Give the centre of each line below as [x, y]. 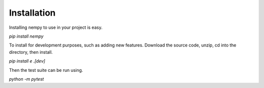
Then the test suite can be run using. [46, 70]
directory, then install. [31, 52]
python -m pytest [26, 79]
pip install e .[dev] [27, 61]
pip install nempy [26, 36]
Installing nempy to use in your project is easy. [56, 27]
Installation [32, 13]
